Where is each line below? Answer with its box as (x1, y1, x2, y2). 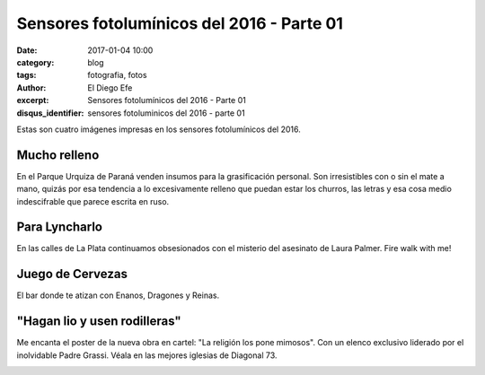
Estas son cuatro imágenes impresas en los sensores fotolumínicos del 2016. (16, 124, 301, 135)
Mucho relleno (16, 147, 100, 162)
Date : (16, 45, 38, 56)
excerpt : (16, 95, 49, 106)
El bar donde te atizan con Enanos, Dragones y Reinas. (16, 290, 220, 301)
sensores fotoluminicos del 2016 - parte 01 (87, 108, 246, 118)
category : (16, 57, 55, 67)
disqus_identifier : (16, 108, 84, 118)
